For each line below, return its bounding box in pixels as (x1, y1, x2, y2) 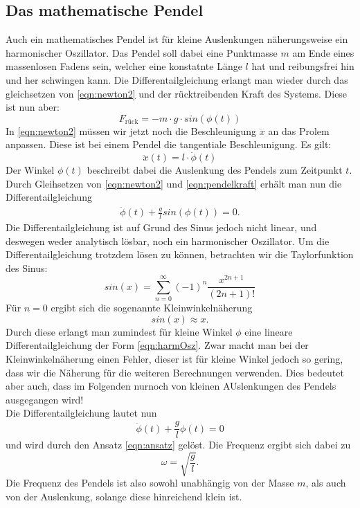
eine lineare (244, 324, 293, 338)
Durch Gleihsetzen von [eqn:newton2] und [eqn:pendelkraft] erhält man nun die (6, 176, 342, 190)
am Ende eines (292, 45, 354, 60)
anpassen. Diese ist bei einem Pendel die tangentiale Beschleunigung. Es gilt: (6, 137, 332, 152)
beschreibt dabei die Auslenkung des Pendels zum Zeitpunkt (87, 163, 343, 177)
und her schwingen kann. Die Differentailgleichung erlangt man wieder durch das (6, 72, 348, 87)
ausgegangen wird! (6, 392, 84, 406)
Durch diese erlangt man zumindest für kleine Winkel (6, 324, 233, 338)
